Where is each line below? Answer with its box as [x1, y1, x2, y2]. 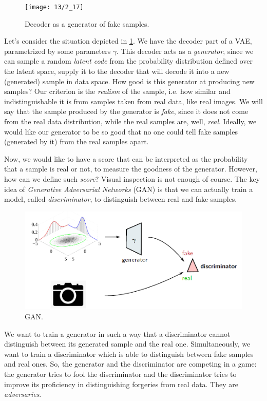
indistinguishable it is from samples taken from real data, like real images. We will [4, 96, 263, 106]
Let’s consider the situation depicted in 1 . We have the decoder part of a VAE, [4, 35, 252, 46]
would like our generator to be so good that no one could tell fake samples [4, 126, 238, 137]
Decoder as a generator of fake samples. [25, 18, 149, 29]
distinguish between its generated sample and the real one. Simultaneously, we [4, 338, 251, 349]
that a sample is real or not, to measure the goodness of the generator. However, [4, 163, 257, 174]
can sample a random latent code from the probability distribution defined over [4, 55, 253, 66]
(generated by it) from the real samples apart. [4, 136, 149, 147]
